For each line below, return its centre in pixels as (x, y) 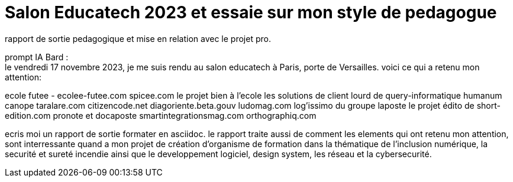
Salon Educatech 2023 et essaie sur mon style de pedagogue (251, 12)
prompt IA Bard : (37, 57)
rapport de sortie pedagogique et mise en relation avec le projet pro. (138, 38)
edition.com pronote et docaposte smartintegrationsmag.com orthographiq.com (161, 115)
